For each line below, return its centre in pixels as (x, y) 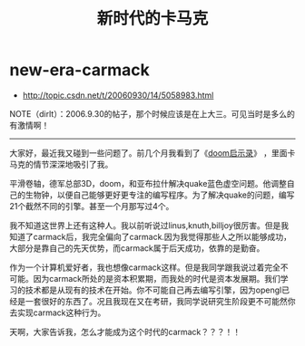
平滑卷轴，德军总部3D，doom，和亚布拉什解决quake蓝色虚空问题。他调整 (148, 183)
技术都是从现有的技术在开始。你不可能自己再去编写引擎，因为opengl (153, 290)
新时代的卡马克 (152, 19)
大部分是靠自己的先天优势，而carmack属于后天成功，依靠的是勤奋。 (137, 248)
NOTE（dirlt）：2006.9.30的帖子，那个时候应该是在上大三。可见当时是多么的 (152, 113)
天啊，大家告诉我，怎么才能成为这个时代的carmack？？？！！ (125, 332)
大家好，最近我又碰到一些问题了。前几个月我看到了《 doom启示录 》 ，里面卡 (152, 153)
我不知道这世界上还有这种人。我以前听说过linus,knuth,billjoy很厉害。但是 (145, 225)
